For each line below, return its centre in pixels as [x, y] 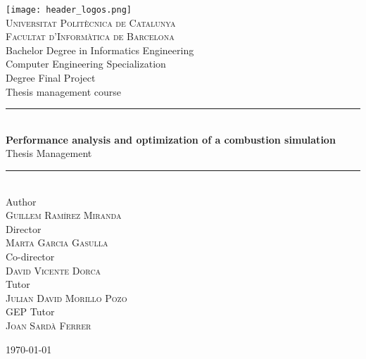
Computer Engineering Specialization [86, 64]
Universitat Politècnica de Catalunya [91, 22]
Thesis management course [63, 91]
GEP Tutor [30, 311]
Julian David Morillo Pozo [67, 297]
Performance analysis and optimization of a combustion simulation [171, 139]
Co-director [30, 256]
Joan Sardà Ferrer [49, 325]
